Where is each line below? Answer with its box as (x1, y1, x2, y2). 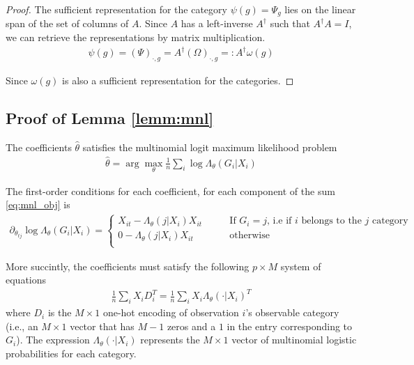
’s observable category (245, 305, 339, 320)
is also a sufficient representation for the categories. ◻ (62, 72, 294, 87)
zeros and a (167, 318, 216, 333)
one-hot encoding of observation (102, 305, 239, 320)
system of (280, 258, 321, 273)
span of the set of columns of (6, 16, 129, 31)
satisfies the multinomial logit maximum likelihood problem (82, 139, 337, 154)
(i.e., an (6, 318, 38, 333)
